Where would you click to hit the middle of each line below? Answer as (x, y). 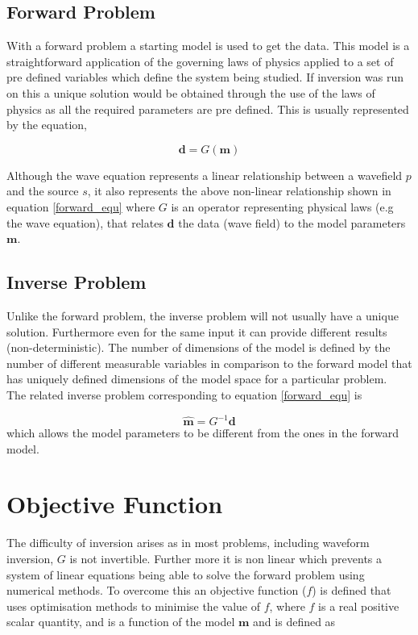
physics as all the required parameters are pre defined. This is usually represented (208, 109)
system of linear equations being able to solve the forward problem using (186, 574)
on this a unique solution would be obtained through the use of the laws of (191, 92)
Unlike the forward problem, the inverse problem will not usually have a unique (203, 315)
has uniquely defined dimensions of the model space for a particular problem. (197, 379)
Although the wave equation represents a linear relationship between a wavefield (205, 175)
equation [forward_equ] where (81, 206)
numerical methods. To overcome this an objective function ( (157, 590)
